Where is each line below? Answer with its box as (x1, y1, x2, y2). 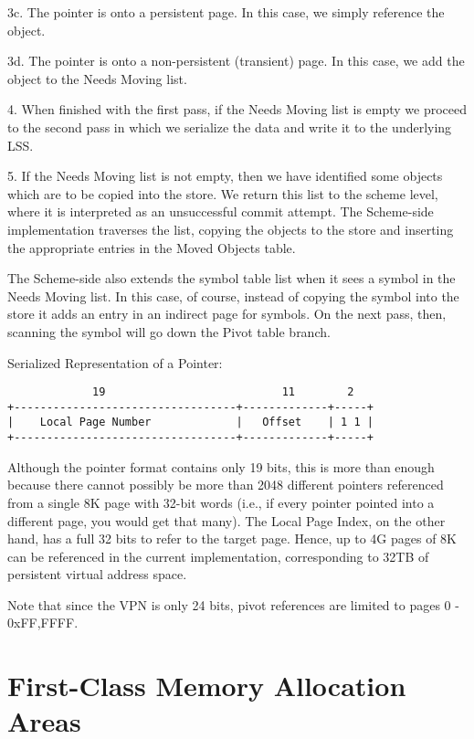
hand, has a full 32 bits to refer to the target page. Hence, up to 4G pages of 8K (7, 529, 457, 548)
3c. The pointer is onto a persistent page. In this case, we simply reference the (7, 3, 445, 21)
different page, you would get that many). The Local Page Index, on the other (7, 511, 446, 530)
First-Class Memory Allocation (7, 667, 406, 704)
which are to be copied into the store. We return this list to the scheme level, (7, 184, 438, 203)
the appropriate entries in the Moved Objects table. (7, 238, 296, 257)
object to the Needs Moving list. (7, 69, 187, 88)
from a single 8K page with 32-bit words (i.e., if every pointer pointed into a (7, 492, 435, 512)
